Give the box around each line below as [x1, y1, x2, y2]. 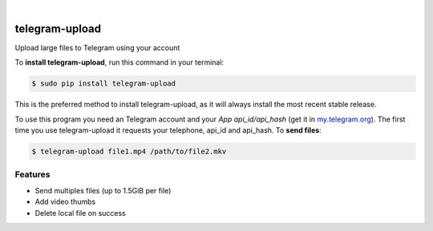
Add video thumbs [34, 197, 96, 207]
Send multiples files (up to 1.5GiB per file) [34, 185, 172, 195]
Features [14, 169, 51, 180]
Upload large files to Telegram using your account [14, 42, 180, 52]
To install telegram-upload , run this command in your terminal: [14, 58, 225, 67]
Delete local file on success [34, 208, 126, 217]
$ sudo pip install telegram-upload [31, 79, 176, 88]
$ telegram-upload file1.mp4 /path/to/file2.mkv [31, 147, 227, 156]
